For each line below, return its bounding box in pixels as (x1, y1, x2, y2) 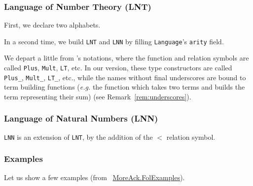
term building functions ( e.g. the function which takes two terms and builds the (4, 82, 245, 92)
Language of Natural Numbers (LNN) (4, 112, 158, 124)
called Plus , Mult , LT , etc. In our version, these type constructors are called (4, 62, 232, 73)
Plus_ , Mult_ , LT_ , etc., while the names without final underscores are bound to (4, 72, 246, 82)
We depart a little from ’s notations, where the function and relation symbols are (4, 53, 249, 63)
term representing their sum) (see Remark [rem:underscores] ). (4, 91, 191, 101)
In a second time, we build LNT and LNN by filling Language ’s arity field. (4, 36, 224, 46)
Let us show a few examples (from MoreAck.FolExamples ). (4, 172, 185, 182)
